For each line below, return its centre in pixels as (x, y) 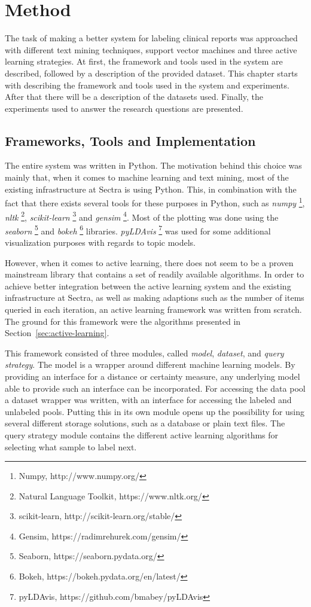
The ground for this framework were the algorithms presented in (123, 321)
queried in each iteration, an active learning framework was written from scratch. (153, 309)
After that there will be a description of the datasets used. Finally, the (134, 97)
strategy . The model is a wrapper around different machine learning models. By (150, 364)
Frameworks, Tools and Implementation (130, 140)
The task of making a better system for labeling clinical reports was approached (151, 38)
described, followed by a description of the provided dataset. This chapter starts (151, 73)
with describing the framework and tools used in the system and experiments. (147, 85)
